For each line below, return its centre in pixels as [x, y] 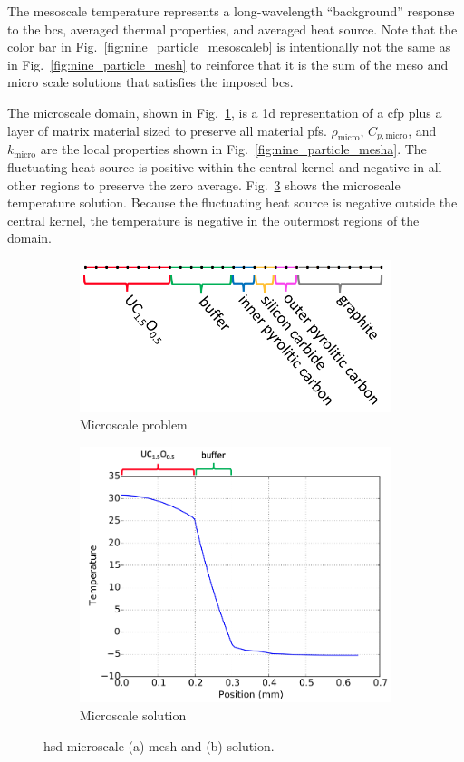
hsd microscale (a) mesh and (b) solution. [159, 745]
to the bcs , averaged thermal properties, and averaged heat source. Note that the [232, 29]
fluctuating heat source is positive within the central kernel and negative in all [225, 166]
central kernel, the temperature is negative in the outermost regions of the [213, 220]
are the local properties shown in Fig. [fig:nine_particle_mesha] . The [233, 149]
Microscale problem [134, 424]
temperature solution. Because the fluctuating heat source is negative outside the [232, 203]
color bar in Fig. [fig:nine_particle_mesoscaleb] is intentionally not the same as [229, 47]
